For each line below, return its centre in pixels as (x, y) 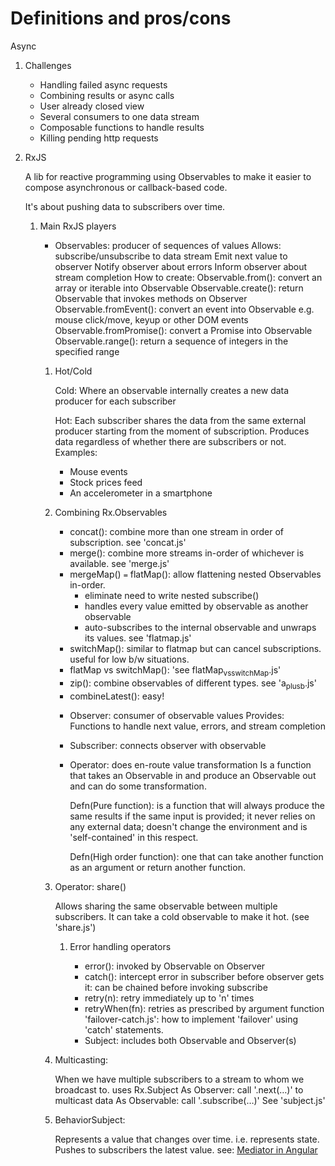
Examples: (76, 452)
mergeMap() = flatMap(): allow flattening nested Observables (195, 574)
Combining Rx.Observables (111, 512)
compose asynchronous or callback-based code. (126, 187)
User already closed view (92, 106)
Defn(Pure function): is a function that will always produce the (197, 805)
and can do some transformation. (138, 786)
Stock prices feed (106, 482)
